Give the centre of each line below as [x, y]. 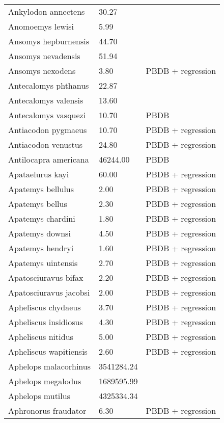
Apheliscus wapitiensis [48, 351]
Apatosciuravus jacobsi [49, 292]
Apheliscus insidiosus [46, 322]
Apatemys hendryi [41, 248]
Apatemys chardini [42, 218]
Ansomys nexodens [42, 71]
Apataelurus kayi [39, 174]
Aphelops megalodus [45, 381]
